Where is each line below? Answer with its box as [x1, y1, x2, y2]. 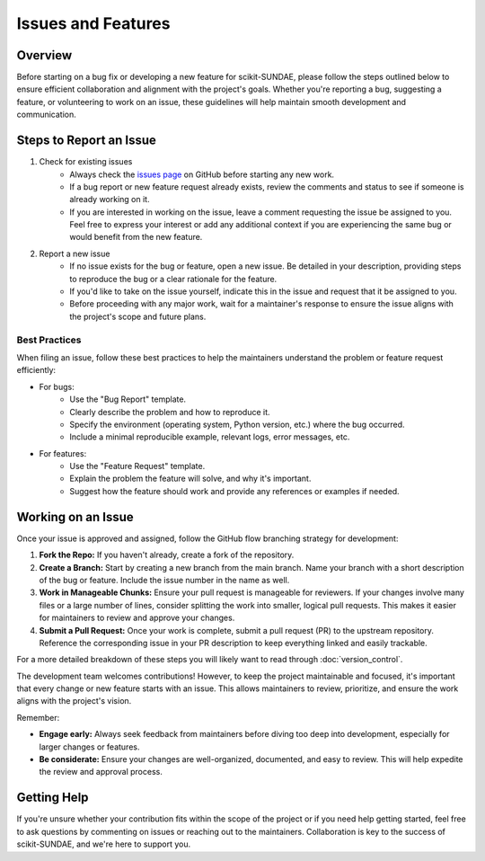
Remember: [16, 712, 60, 723]
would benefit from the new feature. [69, 232, 203, 243]
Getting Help [16, 790, 89, 805]
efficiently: [16, 365, 57, 376]
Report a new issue [39, 248, 110, 259]
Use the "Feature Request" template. [69, 461, 206, 472]
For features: [39, 448, 87, 458]
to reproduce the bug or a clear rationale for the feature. [69, 273, 278, 284]
